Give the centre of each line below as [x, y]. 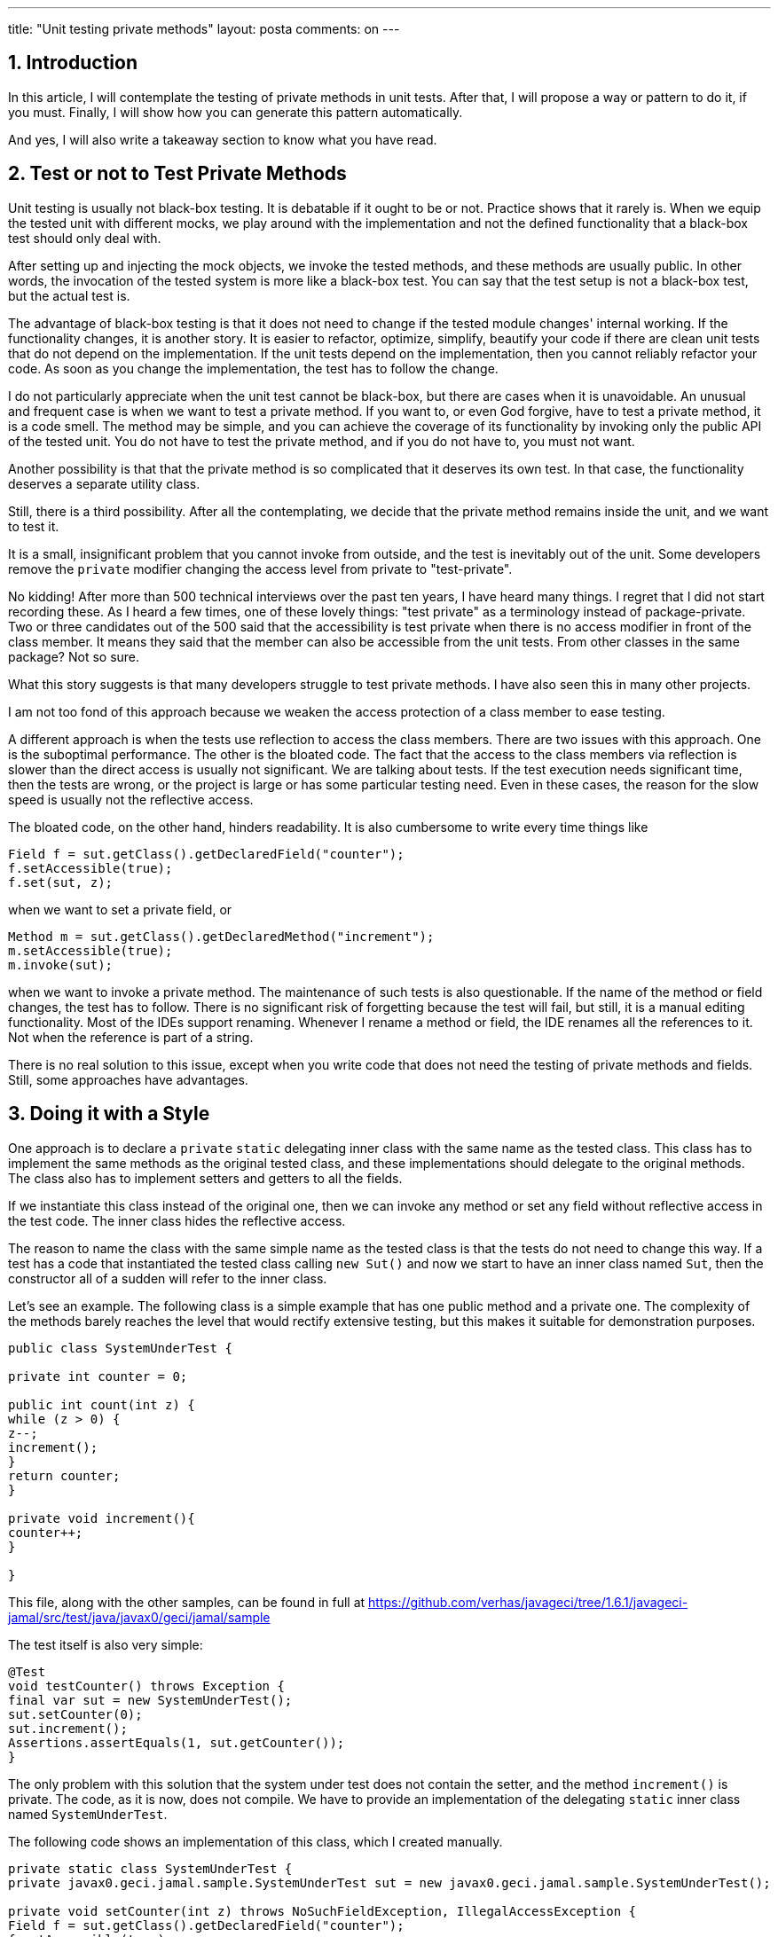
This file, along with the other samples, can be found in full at [187, 1602]
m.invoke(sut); [61, 965]
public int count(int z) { [102, 1404]
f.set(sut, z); [61, 882]
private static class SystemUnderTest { [150, 1868]
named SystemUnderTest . [88, 1814]
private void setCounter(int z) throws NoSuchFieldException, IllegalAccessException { [322, 1911]
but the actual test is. [69, 295]
